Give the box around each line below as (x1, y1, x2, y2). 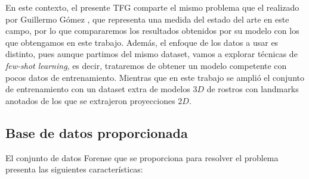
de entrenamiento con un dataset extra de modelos (5, 83, 190, 95)
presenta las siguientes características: (5, 163, 143, 175)
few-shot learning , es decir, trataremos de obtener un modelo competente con (5, 59, 287, 71)
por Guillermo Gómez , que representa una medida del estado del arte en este (5, 12, 289, 25)
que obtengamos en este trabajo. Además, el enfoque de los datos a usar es (5, 36, 279, 48)
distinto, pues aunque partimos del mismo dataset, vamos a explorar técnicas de (5, 48, 298, 60)
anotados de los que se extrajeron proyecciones (5, 94, 175, 106)
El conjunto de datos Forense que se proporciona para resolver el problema (5, 151, 279, 164)
